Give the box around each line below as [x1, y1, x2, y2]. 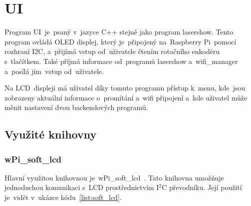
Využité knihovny [4, 126, 97, 142]
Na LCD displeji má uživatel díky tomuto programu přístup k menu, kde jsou [4, 82, 246, 93]
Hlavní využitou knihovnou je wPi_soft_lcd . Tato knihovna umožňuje [4, 172, 224, 182]
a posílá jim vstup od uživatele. [4, 65, 104, 76]
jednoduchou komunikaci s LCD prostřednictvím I [4, 182, 159, 192]
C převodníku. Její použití [162, 182, 242, 192]
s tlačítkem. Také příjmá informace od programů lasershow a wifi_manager [4, 55, 238, 66]
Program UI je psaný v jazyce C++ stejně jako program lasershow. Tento [4, 26, 234, 37]
